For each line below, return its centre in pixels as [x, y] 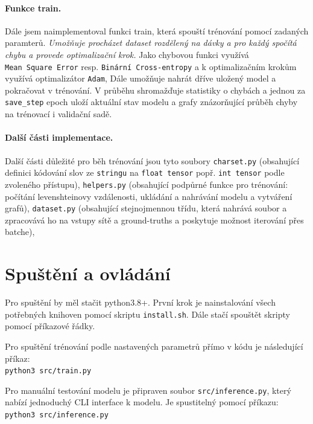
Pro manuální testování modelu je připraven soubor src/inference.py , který [148, 390]
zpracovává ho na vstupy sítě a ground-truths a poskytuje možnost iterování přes [154, 220]
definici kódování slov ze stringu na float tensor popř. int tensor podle [145, 172]
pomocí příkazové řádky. [50, 326]
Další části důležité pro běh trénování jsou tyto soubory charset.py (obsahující [152, 160]
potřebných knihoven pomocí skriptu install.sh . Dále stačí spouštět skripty [147, 314]
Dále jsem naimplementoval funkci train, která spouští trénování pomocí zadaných [157, 31]
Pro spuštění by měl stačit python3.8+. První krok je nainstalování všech [140, 302]
